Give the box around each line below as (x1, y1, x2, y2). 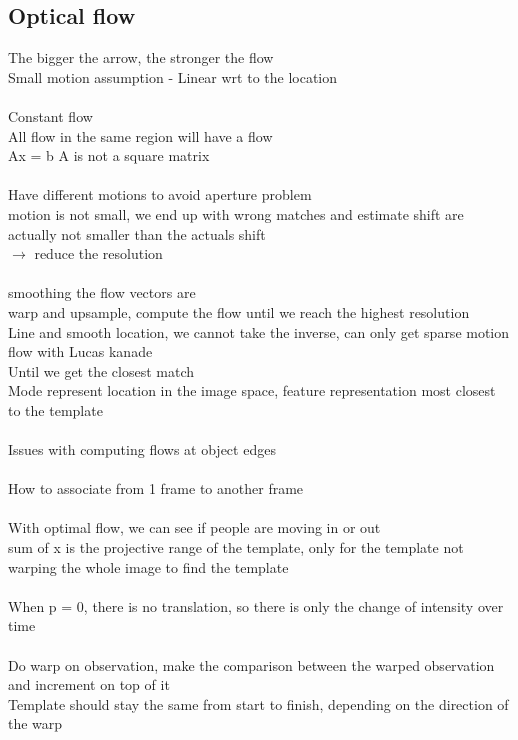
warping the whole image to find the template (8, 556, 289, 577)
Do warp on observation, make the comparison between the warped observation (8, 654, 495, 675)
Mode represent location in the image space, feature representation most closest (8, 380, 496, 401)
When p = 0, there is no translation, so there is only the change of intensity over (8, 595, 504, 616)
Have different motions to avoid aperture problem (8, 184, 312, 205)
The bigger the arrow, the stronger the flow (8, 47, 274, 68)
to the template (8, 399, 103, 420)
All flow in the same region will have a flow (8, 125, 273, 146)
